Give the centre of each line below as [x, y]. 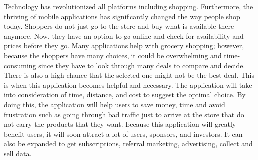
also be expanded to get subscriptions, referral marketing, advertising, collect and [128, 143]
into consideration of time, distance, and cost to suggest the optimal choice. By [125, 94]
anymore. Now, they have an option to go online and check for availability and [124, 36]
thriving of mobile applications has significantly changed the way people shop [122, 16]
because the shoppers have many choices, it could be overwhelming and [113, 55]
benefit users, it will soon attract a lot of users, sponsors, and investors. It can [123, 133]
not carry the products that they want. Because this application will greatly [120, 124]
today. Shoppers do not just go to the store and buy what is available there [119, 26]
